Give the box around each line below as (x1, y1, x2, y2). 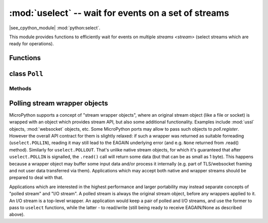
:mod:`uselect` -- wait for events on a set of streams (9, 7, 229, 18)
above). (9, 212, 25, 218)
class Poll (9, 70, 44, 78)
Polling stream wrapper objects (9, 99, 109, 107)
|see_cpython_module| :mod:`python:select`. (9, 25, 101, 31)
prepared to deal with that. (9, 174, 64, 181)
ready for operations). (9, 41, 54, 47)
